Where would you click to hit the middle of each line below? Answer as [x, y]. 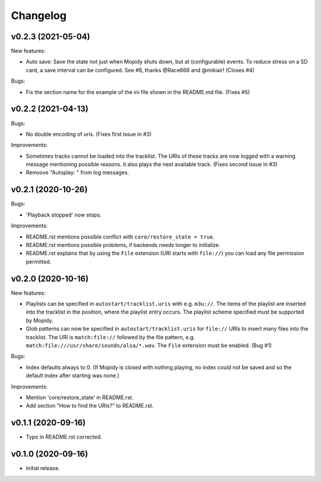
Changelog [39, 15]
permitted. [39, 261]
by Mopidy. [40, 320]
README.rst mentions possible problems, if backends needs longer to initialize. [123, 245]
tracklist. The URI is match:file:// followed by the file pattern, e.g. [111, 337]
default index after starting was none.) [73, 375]
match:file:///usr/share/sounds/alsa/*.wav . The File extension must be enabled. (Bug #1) [149, 345]
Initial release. [43, 468]
